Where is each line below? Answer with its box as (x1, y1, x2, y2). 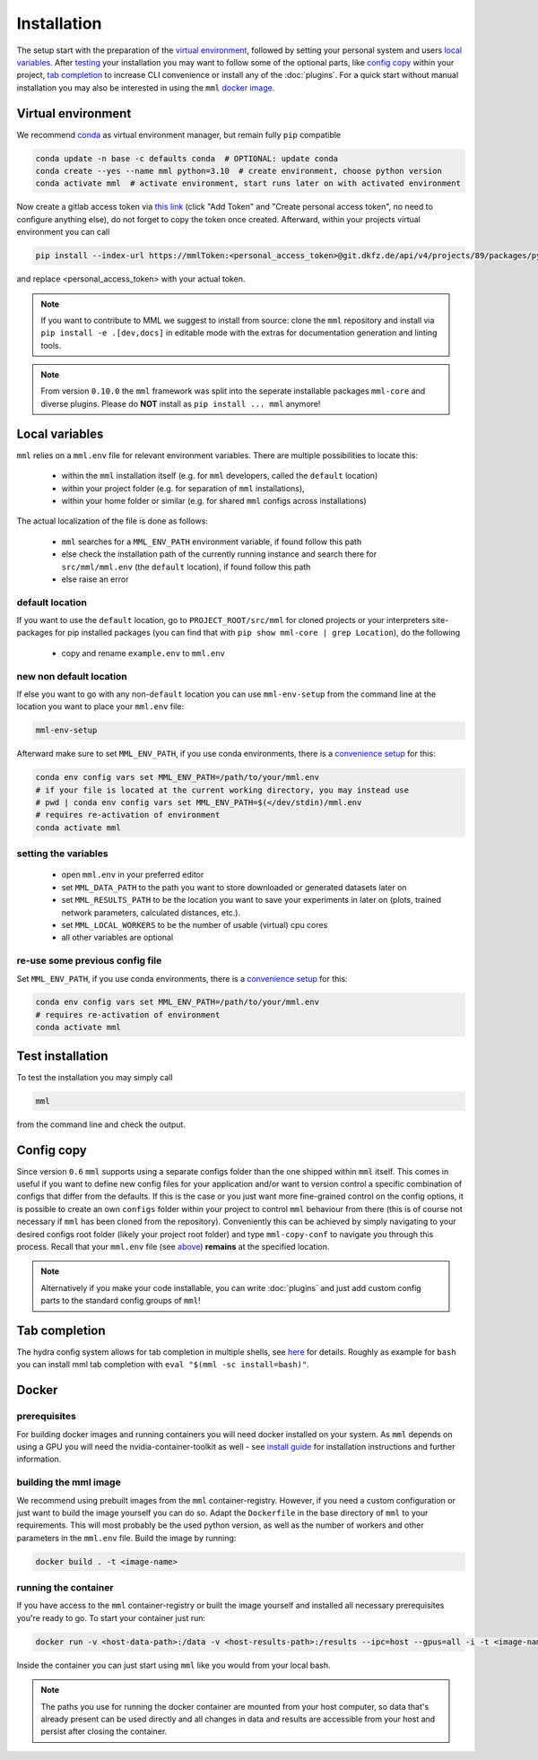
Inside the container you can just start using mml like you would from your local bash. (16, 1660, 331, 1670)
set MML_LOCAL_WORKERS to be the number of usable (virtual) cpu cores (61, 919, 328, 930)
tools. (40, 340, 62, 351)
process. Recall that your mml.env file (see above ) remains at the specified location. (16, 1241, 330, 1252)
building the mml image (16, 1476, 121, 1488)
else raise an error (61, 574, 129, 585)
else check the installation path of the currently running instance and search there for (61, 549, 377, 559)
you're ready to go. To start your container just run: (16, 1612, 206, 1623)
